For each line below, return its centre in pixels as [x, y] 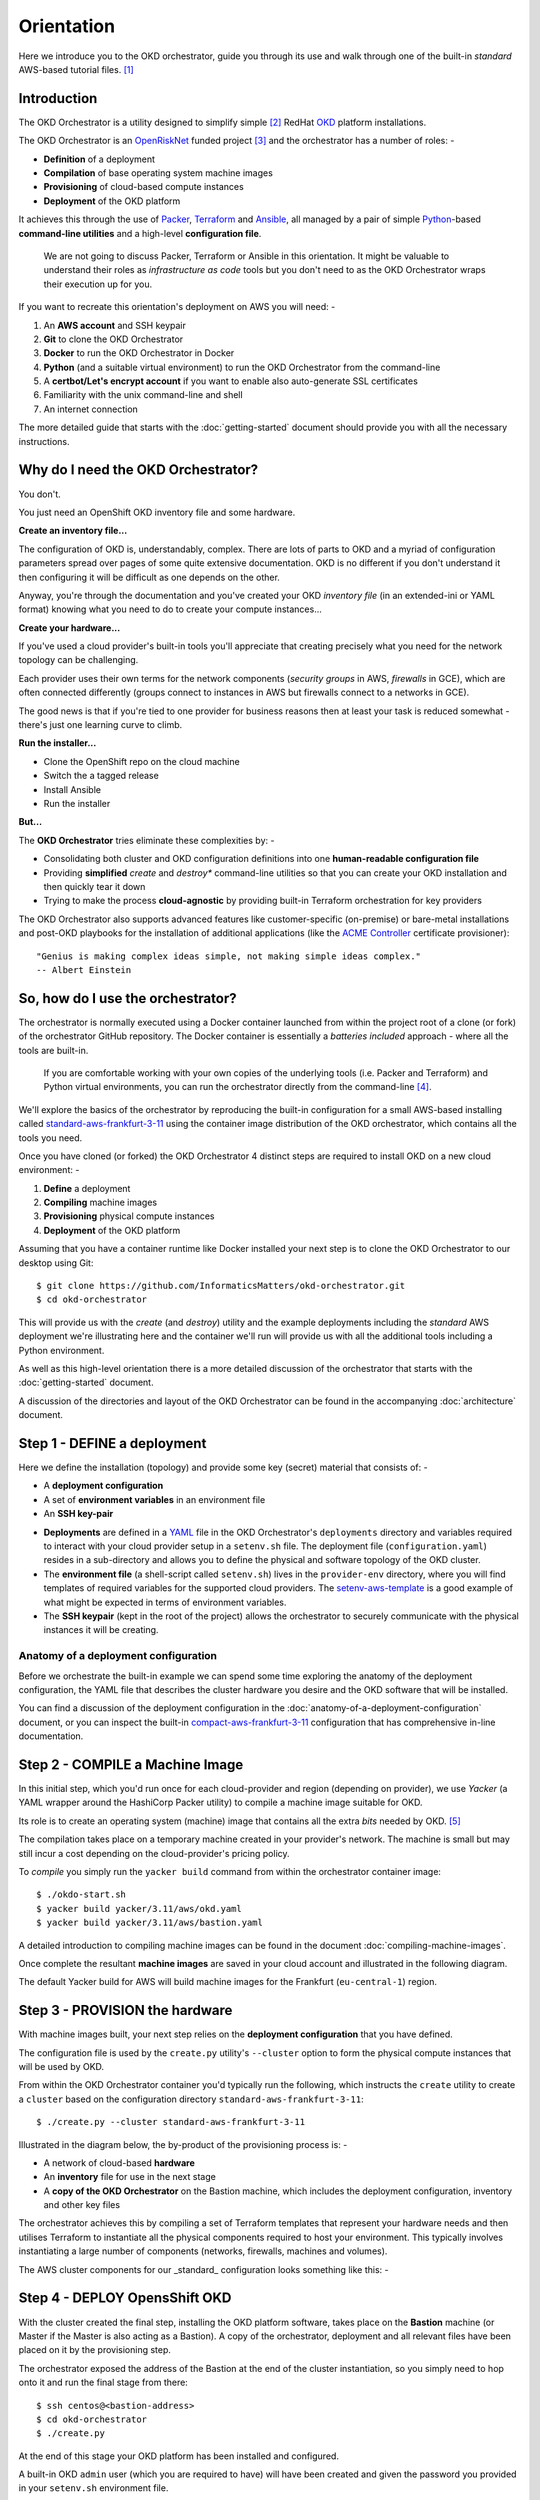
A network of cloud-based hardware [119, 2162]
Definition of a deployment [99, 159]
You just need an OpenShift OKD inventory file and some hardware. [157, 512]
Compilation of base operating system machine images [158, 173]
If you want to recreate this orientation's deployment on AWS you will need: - [177, 307]
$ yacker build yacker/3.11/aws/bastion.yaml [150, 1923]
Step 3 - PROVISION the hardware [125, 2010]
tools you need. [50, 1137]
